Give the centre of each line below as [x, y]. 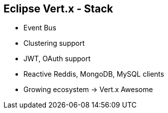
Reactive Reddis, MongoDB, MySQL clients [94, 74]
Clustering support [54, 43]
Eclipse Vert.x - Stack [58, 9]
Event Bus [40, 28]
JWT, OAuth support [57, 59]
